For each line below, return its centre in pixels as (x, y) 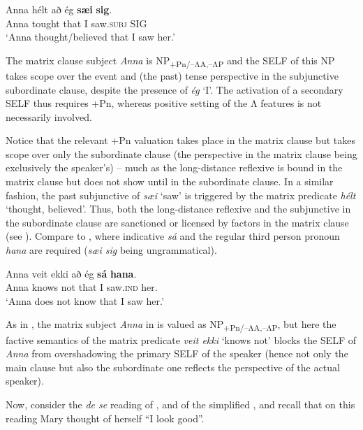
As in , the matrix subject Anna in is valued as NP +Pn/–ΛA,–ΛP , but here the (171, 325)
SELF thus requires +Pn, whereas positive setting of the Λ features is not (164, 103)
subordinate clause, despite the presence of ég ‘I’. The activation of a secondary (175, 89)
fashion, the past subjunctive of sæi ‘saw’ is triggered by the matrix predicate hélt (181, 195)
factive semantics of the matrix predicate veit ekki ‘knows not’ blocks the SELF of (181, 339)
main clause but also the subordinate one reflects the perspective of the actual (173, 367)
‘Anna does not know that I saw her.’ (85, 300)
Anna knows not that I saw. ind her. (82, 287)
